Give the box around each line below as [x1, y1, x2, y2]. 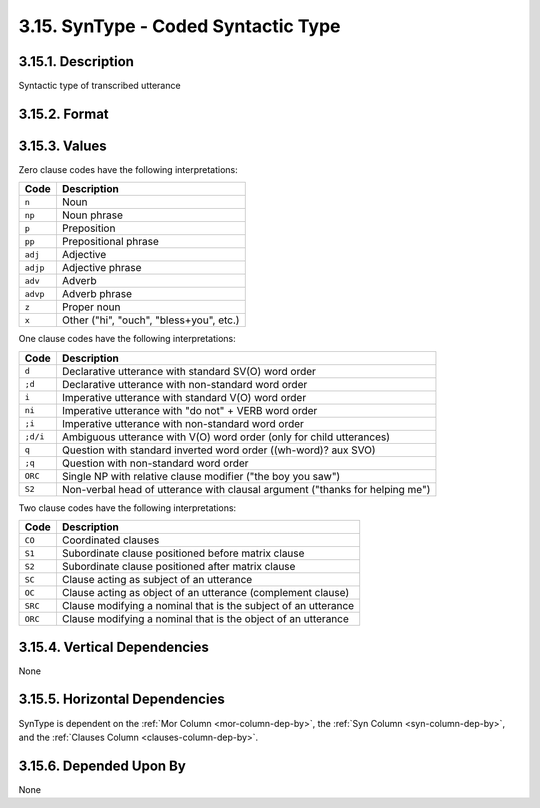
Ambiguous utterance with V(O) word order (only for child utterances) [61, 430, 390, 444]
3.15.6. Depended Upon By [18, 757, 187, 774]
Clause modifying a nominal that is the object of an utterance [61, 612, 350, 626]
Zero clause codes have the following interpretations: [18, 163, 239, 175]
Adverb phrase [61, 287, 132, 301]
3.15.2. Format [18, 105, 109, 122]
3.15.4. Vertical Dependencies [18, 638, 210, 655]
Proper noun [61, 300, 121, 314]
